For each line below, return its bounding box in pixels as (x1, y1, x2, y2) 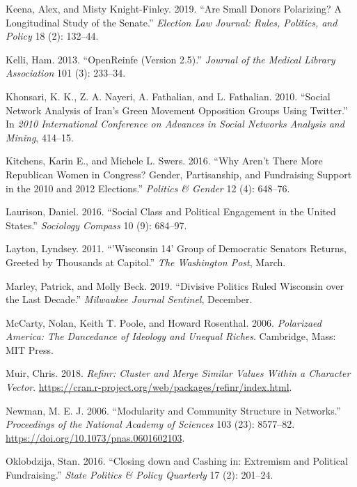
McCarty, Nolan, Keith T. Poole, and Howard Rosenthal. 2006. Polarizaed (6, 315, 322, 330)
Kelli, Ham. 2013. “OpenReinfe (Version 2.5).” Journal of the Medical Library (6, 52, 335, 66)
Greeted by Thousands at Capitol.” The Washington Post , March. (6, 254, 286, 269)
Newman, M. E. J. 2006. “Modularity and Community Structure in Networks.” (6, 403, 341, 417)
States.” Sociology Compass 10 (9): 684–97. (6, 217, 187, 232)
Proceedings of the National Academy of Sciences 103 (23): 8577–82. (6, 417, 295, 431)
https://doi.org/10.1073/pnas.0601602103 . (6, 430, 185, 445)
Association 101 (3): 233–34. (6, 65, 126, 80)
